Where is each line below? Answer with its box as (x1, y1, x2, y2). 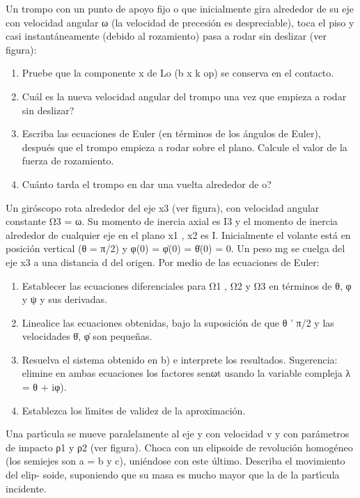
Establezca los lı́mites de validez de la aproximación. (22, 403, 246, 417)
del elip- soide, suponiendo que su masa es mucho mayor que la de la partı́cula (6, 467, 340, 482)
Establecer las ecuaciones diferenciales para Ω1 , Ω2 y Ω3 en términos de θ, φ (22, 278, 352, 293)
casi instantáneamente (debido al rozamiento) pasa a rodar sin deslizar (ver (6, 29, 327, 43)
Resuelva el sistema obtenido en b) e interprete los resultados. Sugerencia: (22, 352, 338, 366)
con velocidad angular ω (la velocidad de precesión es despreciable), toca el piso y (6, 15, 354, 29)
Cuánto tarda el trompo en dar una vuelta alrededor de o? (22, 176, 272, 191)
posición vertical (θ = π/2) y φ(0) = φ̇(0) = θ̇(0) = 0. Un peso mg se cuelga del (6, 241, 345, 256)
